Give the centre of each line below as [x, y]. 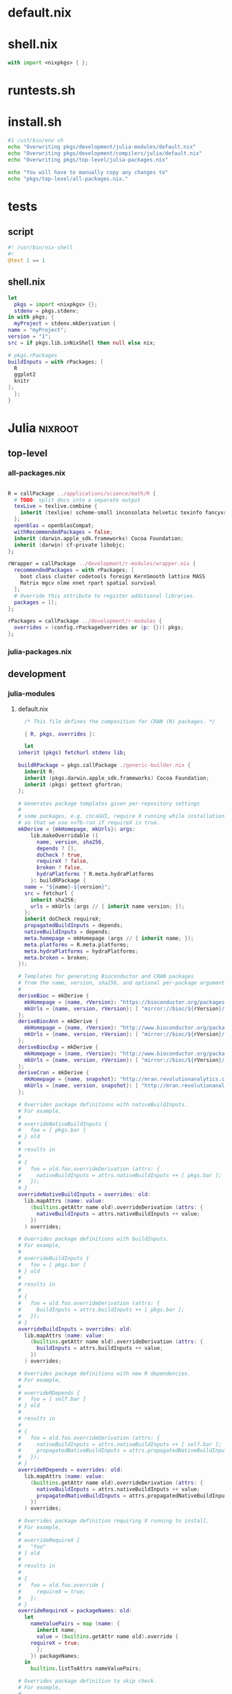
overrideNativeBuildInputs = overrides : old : [84, 1195]
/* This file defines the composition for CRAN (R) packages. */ [120, 721]
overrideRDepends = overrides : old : [70, 1470]
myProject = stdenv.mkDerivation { [65, 324]
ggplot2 [25, 374]
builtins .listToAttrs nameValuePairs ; [86, 1669]
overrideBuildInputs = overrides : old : [75, 1329]
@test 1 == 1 [27, 260]
